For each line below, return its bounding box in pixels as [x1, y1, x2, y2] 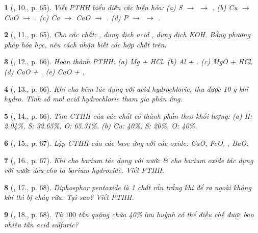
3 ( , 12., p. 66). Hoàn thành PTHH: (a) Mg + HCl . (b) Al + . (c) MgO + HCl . [4, 56, 253, 67]
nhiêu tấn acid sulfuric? [4, 219, 79, 229]
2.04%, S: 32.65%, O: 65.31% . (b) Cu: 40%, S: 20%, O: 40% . [4, 120, 197, 131]
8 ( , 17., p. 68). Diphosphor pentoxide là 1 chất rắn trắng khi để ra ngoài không [4, 182, 251, 192]
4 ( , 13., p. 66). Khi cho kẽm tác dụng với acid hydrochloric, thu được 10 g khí [4, 83, 248, 94]
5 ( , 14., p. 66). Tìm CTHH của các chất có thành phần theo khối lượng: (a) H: [4, 110, 252, 121]
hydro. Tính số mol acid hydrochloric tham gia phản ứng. [4, 93, 183, 104]
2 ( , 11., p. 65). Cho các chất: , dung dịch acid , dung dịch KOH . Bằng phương [4, 29, 250, 40]
